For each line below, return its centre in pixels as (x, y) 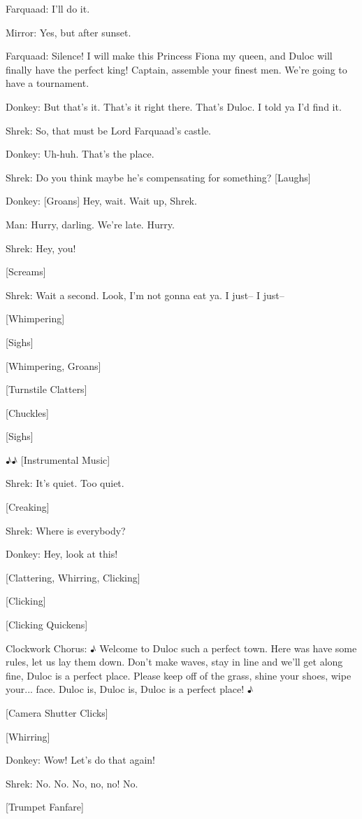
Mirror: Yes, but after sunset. (68, 32)
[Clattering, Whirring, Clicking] (73, 577)
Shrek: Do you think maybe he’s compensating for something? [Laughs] (158, 177)
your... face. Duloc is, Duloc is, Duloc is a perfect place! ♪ (130, 689)
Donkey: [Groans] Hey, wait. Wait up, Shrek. (101, 201)
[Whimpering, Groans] (53, 365)
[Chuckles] (27, 412)
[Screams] (26, 271)
